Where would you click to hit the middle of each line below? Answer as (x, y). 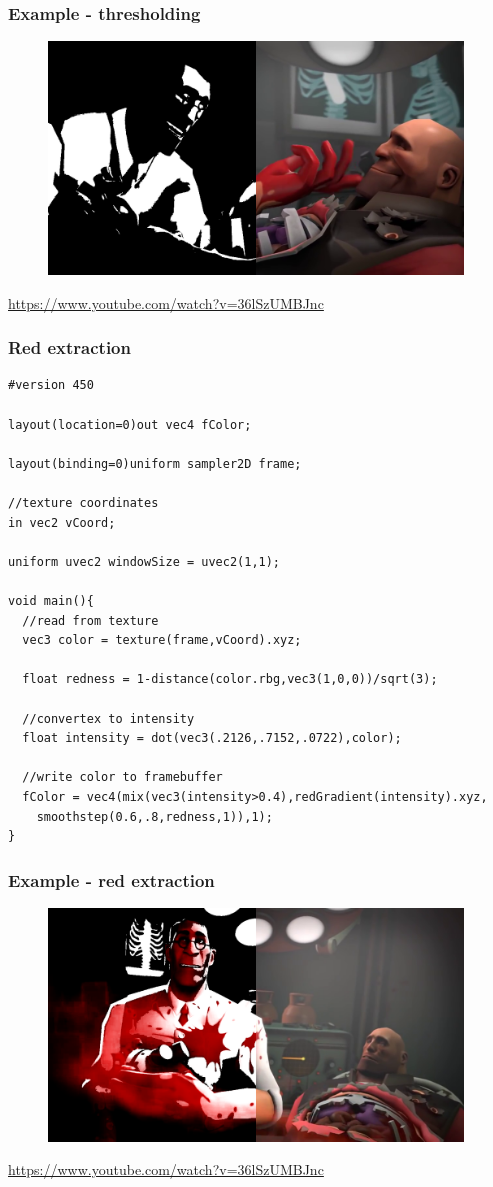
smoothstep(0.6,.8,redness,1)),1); (154, 816)
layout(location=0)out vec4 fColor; (130, 424)
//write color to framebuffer (122, 777)
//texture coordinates (83, 503)
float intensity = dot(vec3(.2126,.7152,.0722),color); (212, 738)
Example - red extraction (111, 879)
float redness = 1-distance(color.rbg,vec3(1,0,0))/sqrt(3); (230, 679)
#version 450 (51, 385)
